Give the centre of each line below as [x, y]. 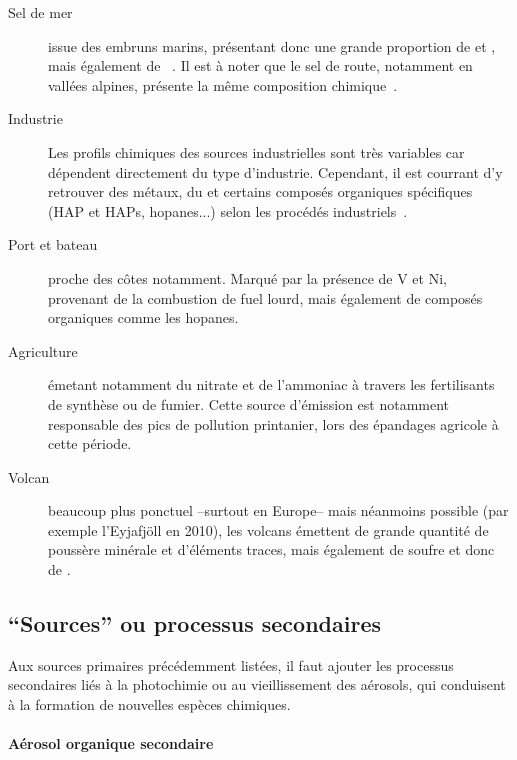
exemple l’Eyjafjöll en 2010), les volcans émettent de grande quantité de [268, 529]
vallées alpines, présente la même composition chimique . [223, 84]
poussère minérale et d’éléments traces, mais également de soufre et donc [271, 549]
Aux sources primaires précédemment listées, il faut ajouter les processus [231, 664]
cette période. [90, 443]
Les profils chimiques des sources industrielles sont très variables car [256, 151]
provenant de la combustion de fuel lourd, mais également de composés [265, 297]
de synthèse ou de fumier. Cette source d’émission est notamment [249, 403]
